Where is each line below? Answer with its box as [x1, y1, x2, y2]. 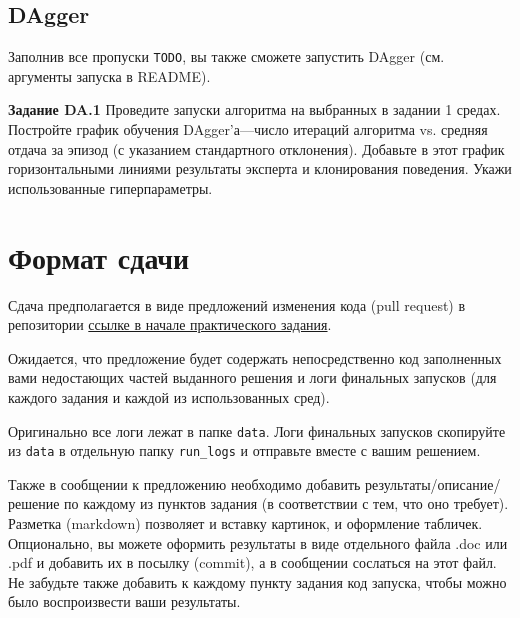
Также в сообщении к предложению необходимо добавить [8, 473, 361, 494]
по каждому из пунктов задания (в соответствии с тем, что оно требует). [64, 493, 509, 514]
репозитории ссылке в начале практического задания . [8, 314, 332, 335]
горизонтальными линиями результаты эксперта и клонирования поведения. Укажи [8, 158, 512, 179]
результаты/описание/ [365, 473, 501, 494]
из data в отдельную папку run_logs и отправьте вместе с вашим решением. [8, 440, 481, 461]
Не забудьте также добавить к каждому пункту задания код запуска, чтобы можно [8, 571, 507, 592]
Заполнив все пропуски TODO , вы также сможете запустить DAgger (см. [8, 46, 445, 67]
